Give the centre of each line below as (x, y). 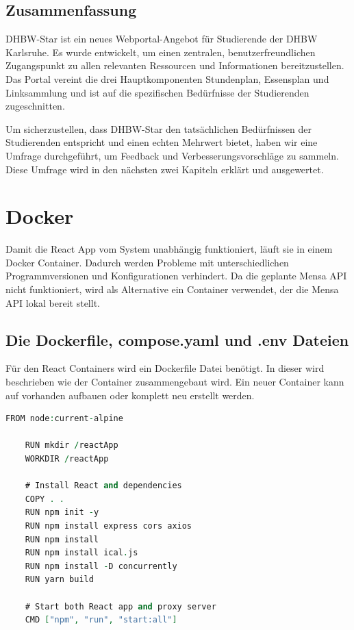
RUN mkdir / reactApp (72, 445)
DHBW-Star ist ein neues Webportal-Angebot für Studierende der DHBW (162, 39)
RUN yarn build (59, 580)
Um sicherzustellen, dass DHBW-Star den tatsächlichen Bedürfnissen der (159, 128)
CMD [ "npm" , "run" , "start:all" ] (101, 620)
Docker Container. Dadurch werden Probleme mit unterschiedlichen (147, 262)
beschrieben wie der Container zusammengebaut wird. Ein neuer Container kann (175, 382)
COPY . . (45, 499)
